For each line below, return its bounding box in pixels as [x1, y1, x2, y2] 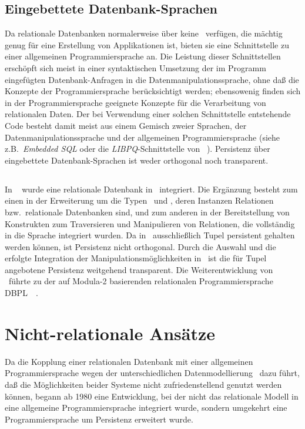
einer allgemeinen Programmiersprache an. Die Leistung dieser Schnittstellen [5, 50, 281, 62]
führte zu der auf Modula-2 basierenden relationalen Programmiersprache [8, 275, 273, 287]
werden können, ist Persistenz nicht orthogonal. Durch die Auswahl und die [5, 240, 276, 252]
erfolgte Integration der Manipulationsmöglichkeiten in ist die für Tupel [5, 252, 267, 264]
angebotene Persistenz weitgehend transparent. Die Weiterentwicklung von [5, 263, 273, 275]
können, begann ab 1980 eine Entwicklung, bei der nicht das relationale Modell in [5, 390, 299, 402]
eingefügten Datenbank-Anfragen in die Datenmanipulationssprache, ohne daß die [5, 73, 299, 85]
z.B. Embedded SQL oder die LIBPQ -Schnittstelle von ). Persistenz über [5, 142, 270, 155]
